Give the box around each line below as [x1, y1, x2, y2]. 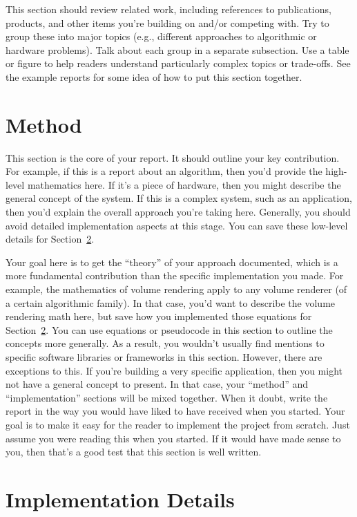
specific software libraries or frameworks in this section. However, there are [6, 350, 322, 364]
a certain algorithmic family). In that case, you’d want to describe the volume [6, 295, 336, 310]
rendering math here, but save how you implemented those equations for [6, 309, 312, 323]
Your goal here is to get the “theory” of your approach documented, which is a [6, 254, 338, 269]
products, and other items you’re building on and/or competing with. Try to [6, 15, 329, 30]
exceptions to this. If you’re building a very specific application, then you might [6, 363, 343, 377]
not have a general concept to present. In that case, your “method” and [6, 377, 309, 391]
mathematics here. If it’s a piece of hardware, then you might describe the [27, 177, 341, 191]
